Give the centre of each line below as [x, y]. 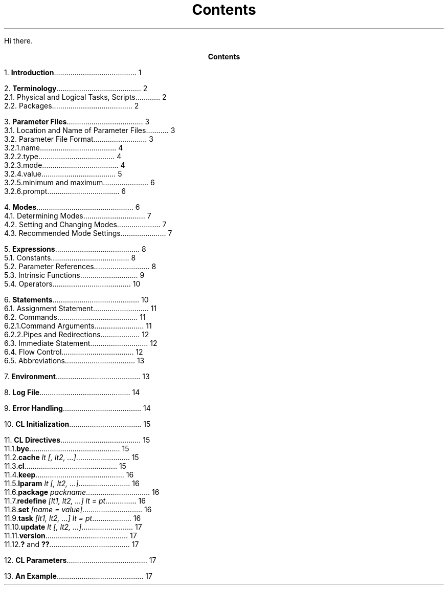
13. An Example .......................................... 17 [78, 576]
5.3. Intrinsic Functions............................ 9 [74, 275]
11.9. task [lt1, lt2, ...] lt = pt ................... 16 [73, 518]
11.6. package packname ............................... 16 [82, 492]
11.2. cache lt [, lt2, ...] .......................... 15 [72, 457]
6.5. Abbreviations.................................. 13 [74, 360]
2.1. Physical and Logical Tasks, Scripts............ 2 [85, 97]
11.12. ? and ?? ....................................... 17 [72, 544]
